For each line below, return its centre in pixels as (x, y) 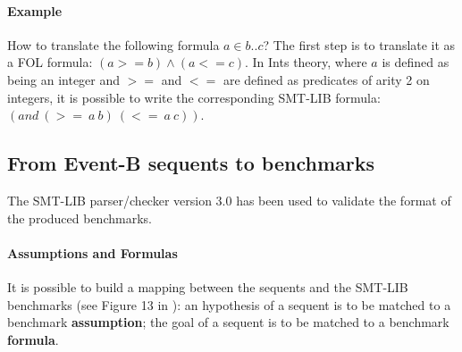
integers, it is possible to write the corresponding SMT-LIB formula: (194, 97)
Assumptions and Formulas (92, 252)
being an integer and (64, 79)
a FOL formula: (50, 62)
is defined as (416, 62)
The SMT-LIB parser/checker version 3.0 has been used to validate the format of (229, 200)
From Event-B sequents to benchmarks (191, 163)
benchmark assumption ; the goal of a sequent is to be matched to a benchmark (228, 322)
